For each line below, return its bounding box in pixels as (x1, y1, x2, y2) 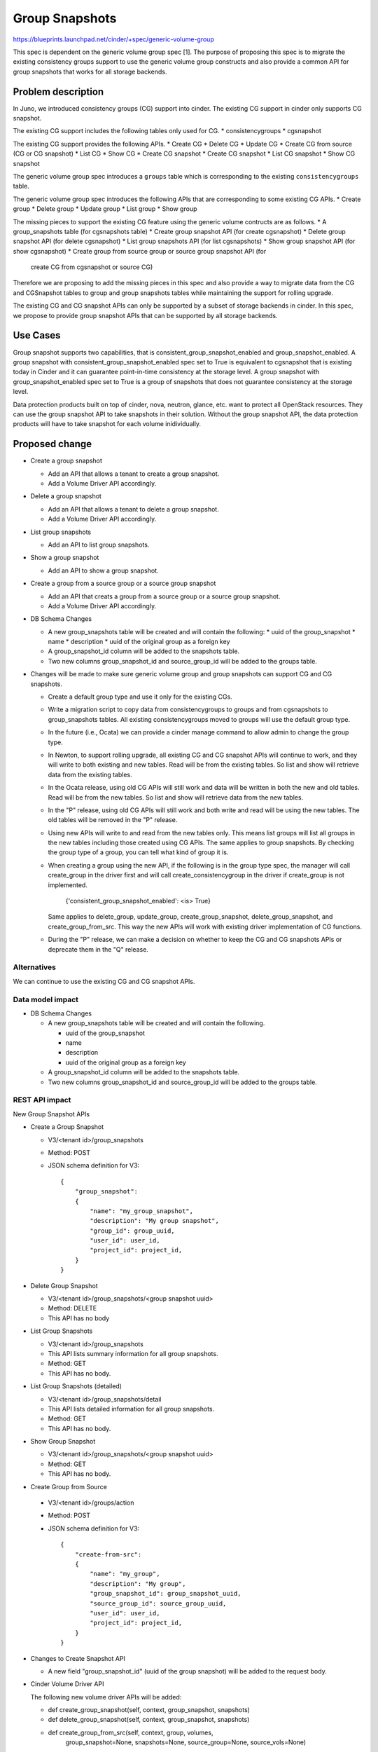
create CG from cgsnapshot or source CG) (30, 263, 153, 271)
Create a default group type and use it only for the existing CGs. (48, 692, 232, 701)
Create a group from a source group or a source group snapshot (30, 579, 216, 588)
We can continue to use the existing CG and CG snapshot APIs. (13, 977, 195, 985)
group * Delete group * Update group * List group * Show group (13, 205, 197, 213)
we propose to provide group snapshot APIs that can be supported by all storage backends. (13, 311, 278, 320)
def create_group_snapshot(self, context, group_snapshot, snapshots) (48, 1706, 250, 1714)
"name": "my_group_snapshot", (90, 1207, 194, 1215)
